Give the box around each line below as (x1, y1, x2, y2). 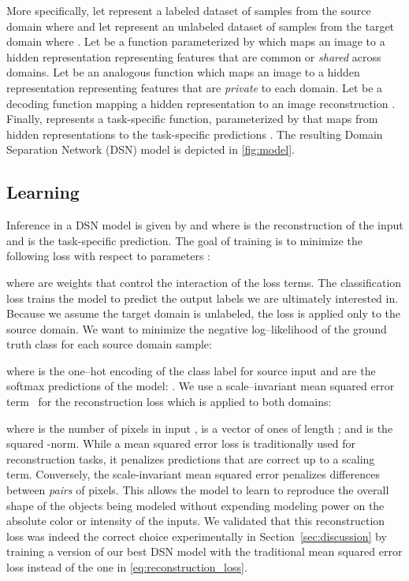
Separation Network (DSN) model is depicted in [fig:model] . (6, 141, 295, 158)
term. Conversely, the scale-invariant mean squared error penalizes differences (6, 466, 380, 482)
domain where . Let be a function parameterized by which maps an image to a (6, 33, 385, 50)
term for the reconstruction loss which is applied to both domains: (6, 393, 332, 410)
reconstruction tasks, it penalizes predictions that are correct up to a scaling (6, 450, 375, 467)
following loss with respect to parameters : (6, 248, 211, 264)
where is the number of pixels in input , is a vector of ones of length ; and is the (6, 419, 393, 436)
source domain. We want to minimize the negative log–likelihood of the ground (6, 320, 387, 337)
